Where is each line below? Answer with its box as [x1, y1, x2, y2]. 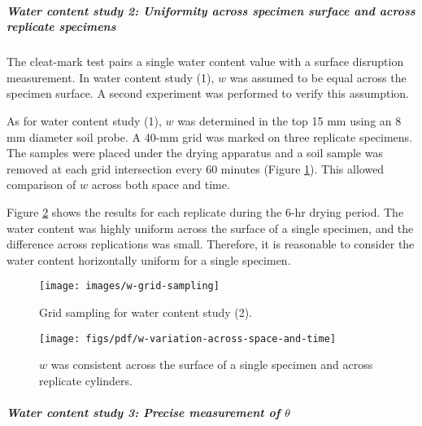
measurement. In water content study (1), [7, 68, 215, 86]
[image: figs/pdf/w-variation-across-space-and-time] [39, 332, 337, 345]
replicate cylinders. [39, 371, 133, 389]
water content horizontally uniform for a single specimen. [7, 251, 291, 268]
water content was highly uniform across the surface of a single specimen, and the [7, 219, 414, 236]
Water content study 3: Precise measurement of [7, 403, 281, 420]
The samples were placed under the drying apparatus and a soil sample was [7, 144, 383, 161]
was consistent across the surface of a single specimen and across [50, 356, 373, 373]
